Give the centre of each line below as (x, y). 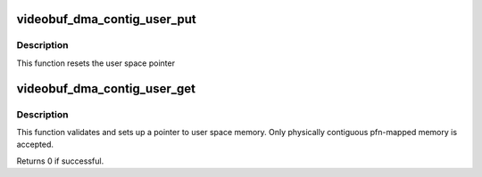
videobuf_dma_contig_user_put (106, 19)
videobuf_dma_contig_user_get (106, 88)
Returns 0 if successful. (60, 161)
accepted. (35, 145)
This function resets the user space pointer (96, 63)
